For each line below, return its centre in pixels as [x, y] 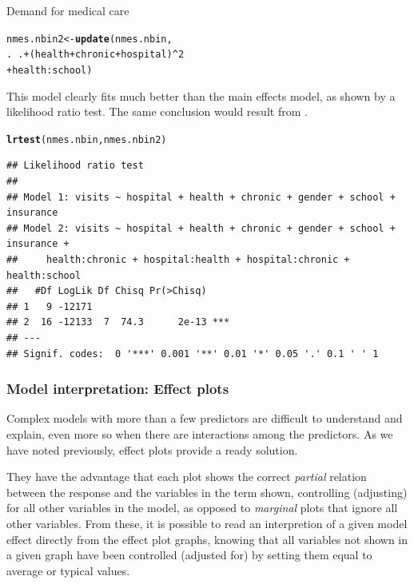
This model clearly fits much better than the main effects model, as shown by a [201, 95]
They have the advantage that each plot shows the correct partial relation [187, 477]
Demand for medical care [68, 10]
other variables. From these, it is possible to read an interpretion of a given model [207, 523]
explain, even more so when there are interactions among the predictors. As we [200, 433]
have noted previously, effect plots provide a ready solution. [152, 449]
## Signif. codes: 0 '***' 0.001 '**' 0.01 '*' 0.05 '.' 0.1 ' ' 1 [193, 354]
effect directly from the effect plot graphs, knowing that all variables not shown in [207, 539]
